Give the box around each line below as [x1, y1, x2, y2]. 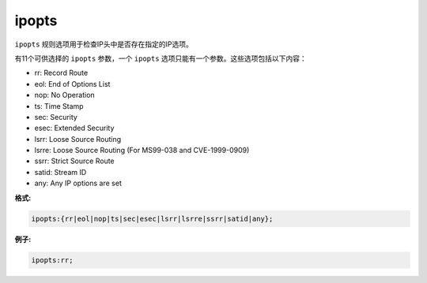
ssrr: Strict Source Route [34, 156, 115, 166]
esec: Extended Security [34, 123, 115, 133]
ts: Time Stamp [34, 101, 84, 110]
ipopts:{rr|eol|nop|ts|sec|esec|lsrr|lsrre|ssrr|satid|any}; [31, 214, 274, 223]
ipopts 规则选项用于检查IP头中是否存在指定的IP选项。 [14, 39, 193, 49]
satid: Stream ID [34, 167, 87, 177]
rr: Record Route [34, 68, 89, 78]
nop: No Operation [34, 91, 95, 100]
